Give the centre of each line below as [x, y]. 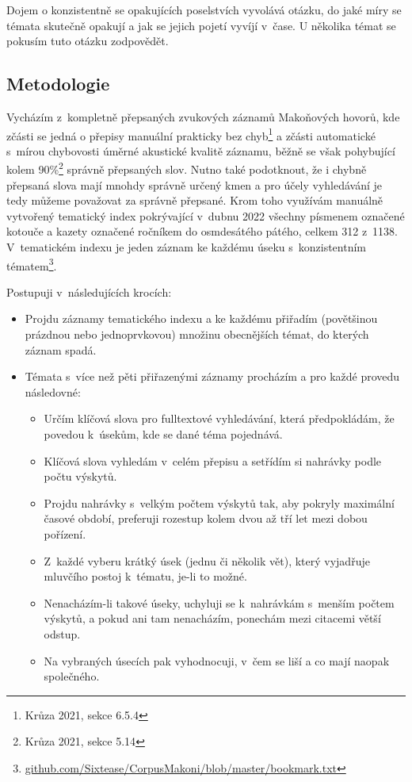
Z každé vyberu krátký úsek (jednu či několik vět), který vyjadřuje [207, 560]
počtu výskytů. [80, 476]
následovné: [53, 391]
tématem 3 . [32, 264]
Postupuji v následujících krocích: [89, 291]
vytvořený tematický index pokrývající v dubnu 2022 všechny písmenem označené [206, 215]
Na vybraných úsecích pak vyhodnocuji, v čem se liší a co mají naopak [217, 660]
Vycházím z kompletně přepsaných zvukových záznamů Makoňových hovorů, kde [203, 116]
